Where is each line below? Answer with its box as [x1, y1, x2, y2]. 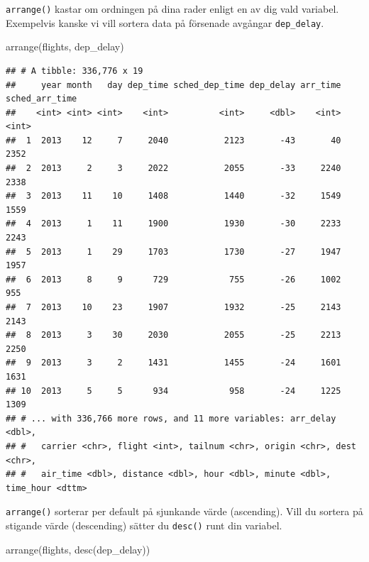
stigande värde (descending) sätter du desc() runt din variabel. [6, 517, 282, 532]
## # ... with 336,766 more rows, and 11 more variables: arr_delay [6, 413, 336, 424]
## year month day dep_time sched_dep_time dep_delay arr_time [6, 79, 341, 90]
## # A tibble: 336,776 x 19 [6, 65, 143, 76]
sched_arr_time [6, 94, 77, 104]
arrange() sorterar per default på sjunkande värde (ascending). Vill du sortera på [6, 504, 363, 519]
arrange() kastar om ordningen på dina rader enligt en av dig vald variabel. [6, 1, 339, 16]
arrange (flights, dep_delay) [6, 39, 124, 54]
